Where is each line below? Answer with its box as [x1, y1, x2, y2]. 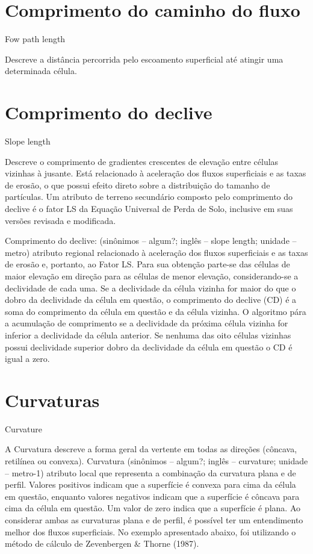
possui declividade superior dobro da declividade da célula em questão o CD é [5, 340, 293, 353]
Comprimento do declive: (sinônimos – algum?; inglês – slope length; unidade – [5, 234, 297, 247]
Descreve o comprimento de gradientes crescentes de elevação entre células [5, 155, 279, 167]
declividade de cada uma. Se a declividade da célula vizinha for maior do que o [5, 281, 296, 294]
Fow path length [5, 33, 66, 45]
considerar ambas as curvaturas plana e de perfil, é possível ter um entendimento [5, 514, 303, 526]
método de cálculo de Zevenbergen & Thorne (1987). [5, 537, 199, 550]
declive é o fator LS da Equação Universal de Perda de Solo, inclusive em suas [5, 202, 293, 214]
